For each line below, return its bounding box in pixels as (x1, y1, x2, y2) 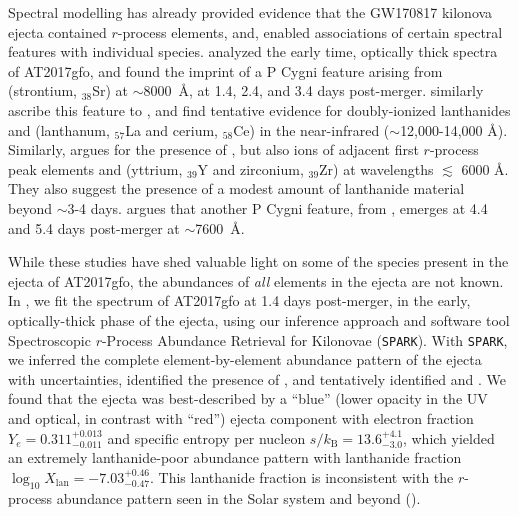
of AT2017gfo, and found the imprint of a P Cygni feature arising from (8, 60, 443, 81)
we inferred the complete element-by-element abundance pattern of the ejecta (8, 349, 482, 370)
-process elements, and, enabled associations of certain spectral (117, 21, 503, 42)
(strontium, (8, 80, 77, 101)
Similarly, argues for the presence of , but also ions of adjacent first (8, 139, 419, 160)
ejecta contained (8, 21, 107, 42)
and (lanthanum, (8, 119, 110, 140)
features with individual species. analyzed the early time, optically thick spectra (8, 41, 498, 62)
